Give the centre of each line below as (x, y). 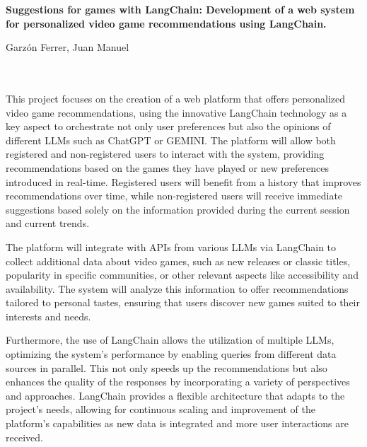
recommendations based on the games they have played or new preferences (167, 167)
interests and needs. (48, 316)
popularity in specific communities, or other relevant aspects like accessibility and (182, 275)
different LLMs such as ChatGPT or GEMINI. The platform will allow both (171, 140)
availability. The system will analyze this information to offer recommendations (177, 288)
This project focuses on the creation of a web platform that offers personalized (176, 98)
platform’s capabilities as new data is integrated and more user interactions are (177, 423)
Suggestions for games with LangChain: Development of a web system (180, 9)
